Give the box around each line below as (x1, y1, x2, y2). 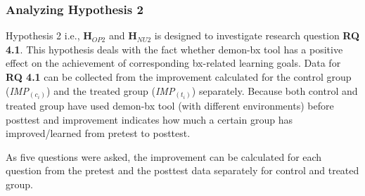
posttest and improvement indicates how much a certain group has (6, 112, 293, 126)
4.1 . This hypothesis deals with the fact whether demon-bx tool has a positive (6, 41, 343, 56)
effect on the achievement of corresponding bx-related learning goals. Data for (6, 55, 341, 70)
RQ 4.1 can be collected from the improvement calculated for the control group (6, 70, 352, 84)
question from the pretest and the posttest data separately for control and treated (6, 163, 359, 178)
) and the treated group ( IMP (46, 83, 175, 98)
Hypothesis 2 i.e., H (6, 28, 92, 43)
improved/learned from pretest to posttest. (6, 126, 191, 141)
